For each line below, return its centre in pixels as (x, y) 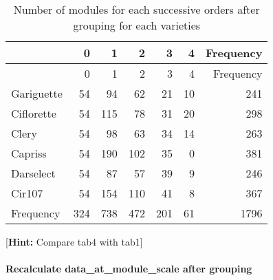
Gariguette (37, 93)
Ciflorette (34, 113)
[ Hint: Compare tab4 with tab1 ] (74, 241)
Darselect (33, 173)
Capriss (29, 153)
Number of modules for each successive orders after (136, 9)
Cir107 (27, 193)
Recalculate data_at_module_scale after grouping (129, 269)
